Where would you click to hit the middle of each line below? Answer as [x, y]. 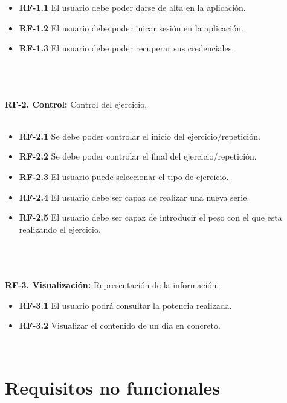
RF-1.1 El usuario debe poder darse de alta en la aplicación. [132, 7]
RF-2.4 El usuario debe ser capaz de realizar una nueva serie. [134, 197]
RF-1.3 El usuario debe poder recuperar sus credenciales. [127, 48]
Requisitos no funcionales [113, 387]
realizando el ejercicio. [60, 229]
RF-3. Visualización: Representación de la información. [112, 285]
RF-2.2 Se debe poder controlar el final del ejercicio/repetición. [138, 156]
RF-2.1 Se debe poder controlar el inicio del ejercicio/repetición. [140, 136]
